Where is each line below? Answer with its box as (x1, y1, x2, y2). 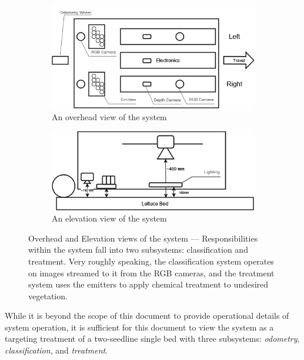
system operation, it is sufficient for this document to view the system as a (5, 321, 274, 333)
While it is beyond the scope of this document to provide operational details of (5, 309, 289, 322)
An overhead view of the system (52, 110, 167, 123)
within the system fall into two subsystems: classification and (28, 243, 248, 256)
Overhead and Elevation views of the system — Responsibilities (28, 232, 258, 244)
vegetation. (28, 289, 68, 302)
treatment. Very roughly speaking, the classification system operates (28, 255, 274, 267)
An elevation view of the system (52, 212, 167, 224)
